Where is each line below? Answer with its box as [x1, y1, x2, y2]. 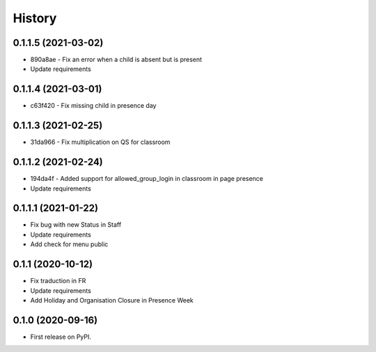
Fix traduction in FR [30, 277, 86, 285]
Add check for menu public [30, 240, 109, 248]
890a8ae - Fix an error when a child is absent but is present [30, 56, 202, 64]
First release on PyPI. [30, 333, 92, 341]
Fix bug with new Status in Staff [30, 221, 122, 229]
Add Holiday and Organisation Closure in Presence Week [30, 296, 194, 304]
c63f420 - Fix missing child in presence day [30, 102, 157, 110]
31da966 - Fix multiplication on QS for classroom [30, 138, 171, 146]
